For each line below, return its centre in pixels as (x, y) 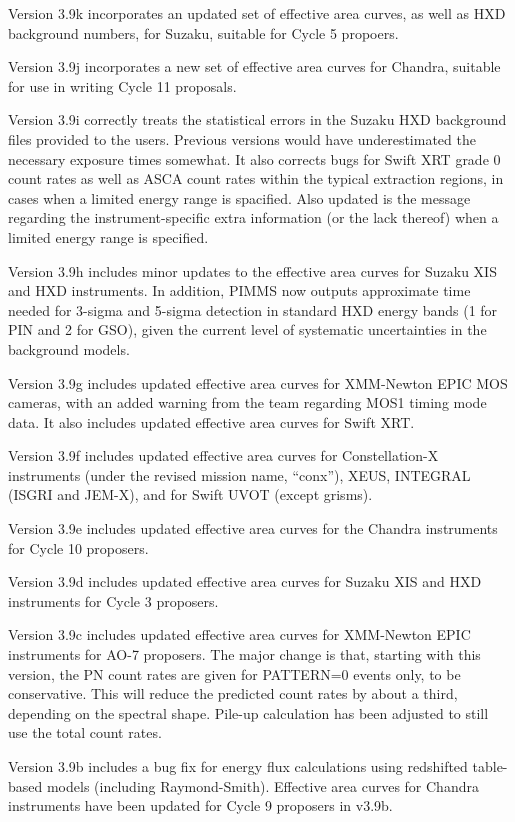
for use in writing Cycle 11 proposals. (122, 85)
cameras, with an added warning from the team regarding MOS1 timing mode (247, 402)
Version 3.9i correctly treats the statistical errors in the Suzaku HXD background (257, 119)
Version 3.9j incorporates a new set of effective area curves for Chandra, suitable (254, 66)
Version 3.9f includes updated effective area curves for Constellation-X (223, 455)
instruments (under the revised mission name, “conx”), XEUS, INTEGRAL (239, 474)
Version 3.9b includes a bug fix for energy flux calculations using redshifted (238, 766)
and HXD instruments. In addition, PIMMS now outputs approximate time (239, 290)
